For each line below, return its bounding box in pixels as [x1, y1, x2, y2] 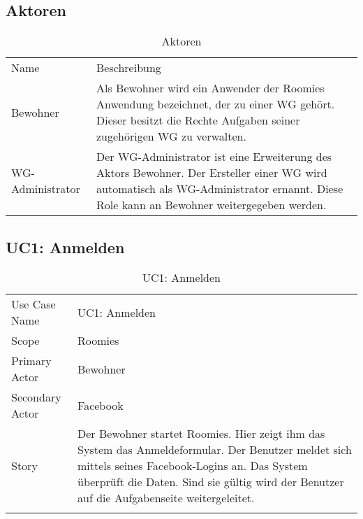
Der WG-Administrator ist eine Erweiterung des [96, 148, 332, 165]
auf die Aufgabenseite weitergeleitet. [77, 490, 255, 506]
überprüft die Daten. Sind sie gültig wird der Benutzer [77, 474, 344, 490]
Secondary [11, 389, 61, 406]
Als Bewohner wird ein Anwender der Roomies [96, 80, 325, 97]
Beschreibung [96, 59, 161, 76]
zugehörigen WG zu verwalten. [96, 128, 246, 145]
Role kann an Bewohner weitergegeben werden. [96, 197, 327, 213]
